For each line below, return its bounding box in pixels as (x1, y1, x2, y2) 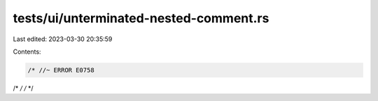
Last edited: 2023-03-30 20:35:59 (13, 35, 113, 43)
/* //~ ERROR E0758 (27, 66, 94, 74)
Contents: (13, 47, 41, 56)
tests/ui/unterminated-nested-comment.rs (13, 10, 269, 26)
